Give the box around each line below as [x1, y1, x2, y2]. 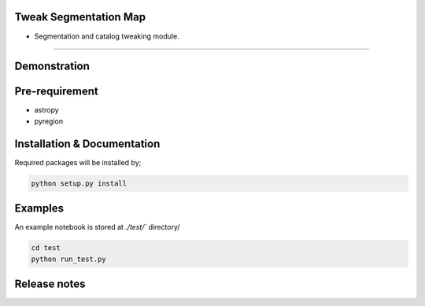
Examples [14, 201, 65, 216]
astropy [34, 105, 59, 115]
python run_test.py [31, 254, 106, 264]
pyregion [34, 116, 64, 126]
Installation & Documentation [14, 137, 161, 150]
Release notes [14, 278, 86, 290]
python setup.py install [31, 179, 128, 188]
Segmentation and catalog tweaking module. [34, 31, 180, 41]
